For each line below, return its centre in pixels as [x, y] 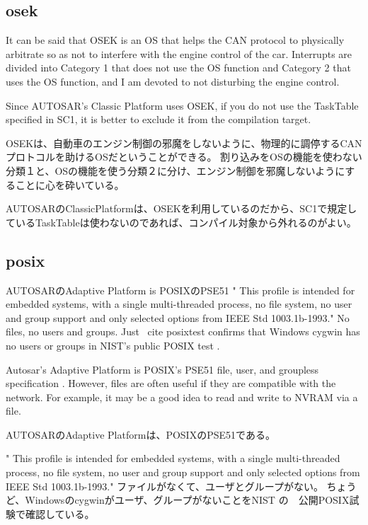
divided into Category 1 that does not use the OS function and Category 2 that [178, 68]
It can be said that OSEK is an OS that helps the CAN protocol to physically [175, 40]
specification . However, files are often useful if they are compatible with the [171, 383]
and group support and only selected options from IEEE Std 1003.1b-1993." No [178, 317]
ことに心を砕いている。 [70, 184]
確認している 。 [60, 513]
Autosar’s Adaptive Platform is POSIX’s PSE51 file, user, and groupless [162, 369]
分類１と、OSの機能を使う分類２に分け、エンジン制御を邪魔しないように [176, 170]
